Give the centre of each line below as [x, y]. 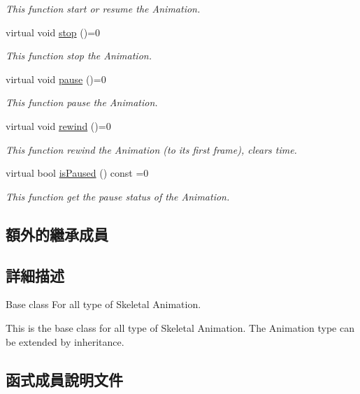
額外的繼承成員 [57, 234]
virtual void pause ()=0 [56, 79]
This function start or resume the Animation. [103, 8]
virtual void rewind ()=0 [58, 125]
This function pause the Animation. [82, 102]
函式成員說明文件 [64, 379]
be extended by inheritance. [65, 341]
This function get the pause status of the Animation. [118, 196]
